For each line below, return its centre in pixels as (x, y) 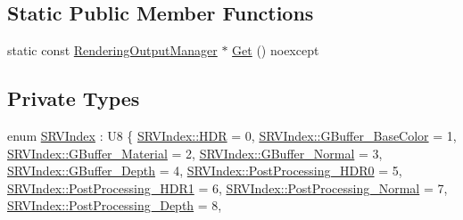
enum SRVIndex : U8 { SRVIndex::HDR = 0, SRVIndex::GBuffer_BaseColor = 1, (232, 135)
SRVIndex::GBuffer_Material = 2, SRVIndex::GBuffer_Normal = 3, (195, 153)
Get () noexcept (276, 50)
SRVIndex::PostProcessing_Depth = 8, (115, 205)
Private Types (74, 98)
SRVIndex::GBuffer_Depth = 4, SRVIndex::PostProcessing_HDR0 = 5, (205, 171)
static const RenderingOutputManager (112, 50)
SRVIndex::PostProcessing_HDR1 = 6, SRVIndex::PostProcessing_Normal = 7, (227, 187)
